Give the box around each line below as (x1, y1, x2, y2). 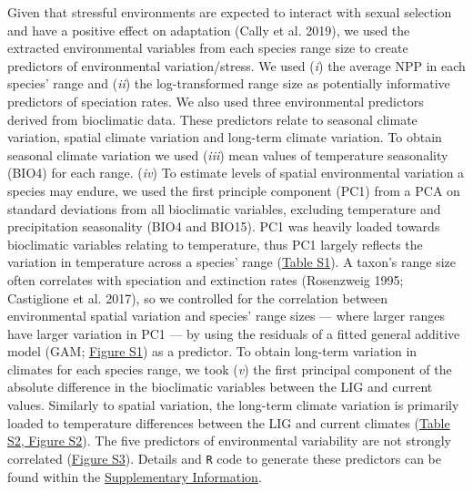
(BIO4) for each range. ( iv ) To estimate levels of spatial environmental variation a (7, 163, 465, 182)
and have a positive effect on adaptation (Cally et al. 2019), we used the (7, 20, 410, 39)
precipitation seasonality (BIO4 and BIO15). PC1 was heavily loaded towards (7, 217, 440, 236)
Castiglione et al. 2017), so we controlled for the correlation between (7, 288, 387, 307)
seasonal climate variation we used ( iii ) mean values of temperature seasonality (7, 145, 448, 164)
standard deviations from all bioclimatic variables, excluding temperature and (7, 199, 441, 218)
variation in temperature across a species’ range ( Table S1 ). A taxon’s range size (7, 252, 457, 272)
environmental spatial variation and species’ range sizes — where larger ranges (7, 306, 445, 325)
